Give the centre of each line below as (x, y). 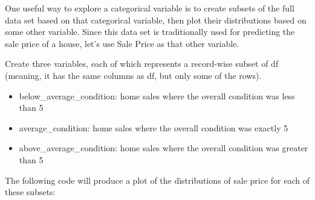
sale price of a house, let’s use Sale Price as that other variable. (122, 43)
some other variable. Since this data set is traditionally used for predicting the (150, 32)
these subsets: (30, 192)
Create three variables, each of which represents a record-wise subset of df (142, 64)
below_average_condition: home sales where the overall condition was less (157, 95)
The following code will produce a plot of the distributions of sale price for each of (157, 180)
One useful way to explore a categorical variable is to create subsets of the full (150, 8)
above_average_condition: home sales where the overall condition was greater (164, 148)
